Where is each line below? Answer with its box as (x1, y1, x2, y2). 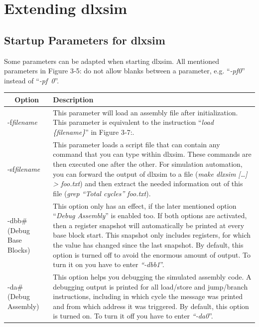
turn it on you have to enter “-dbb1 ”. (53, 259, 164, 270)
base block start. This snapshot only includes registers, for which (53, 230, 251, 240)
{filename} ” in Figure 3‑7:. (53, 126, 134, 137)
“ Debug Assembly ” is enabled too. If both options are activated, (53, 210, 247, 221)
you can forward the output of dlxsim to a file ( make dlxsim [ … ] (53, 168, 248, 179)
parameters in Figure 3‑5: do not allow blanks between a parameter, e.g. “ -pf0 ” (4, 65, 245, 76)
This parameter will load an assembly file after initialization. (53, 107, 238, 117)
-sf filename (7, 163, 40, 174)
